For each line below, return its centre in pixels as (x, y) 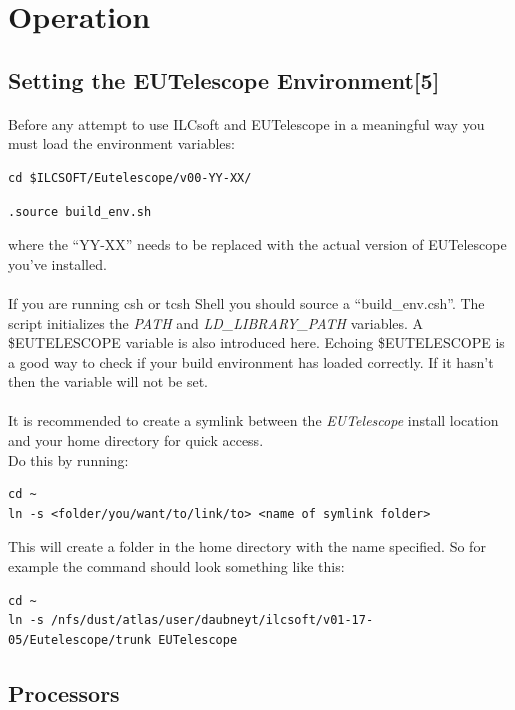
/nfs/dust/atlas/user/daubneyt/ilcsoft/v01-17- (212, 620)
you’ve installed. (57, 263)
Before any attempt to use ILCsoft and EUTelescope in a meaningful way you (246, 123)
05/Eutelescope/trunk (80, 639)
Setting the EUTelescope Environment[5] (224, 79)
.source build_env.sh (80, 211)
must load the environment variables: (121, 143)
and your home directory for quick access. (136, 440)
